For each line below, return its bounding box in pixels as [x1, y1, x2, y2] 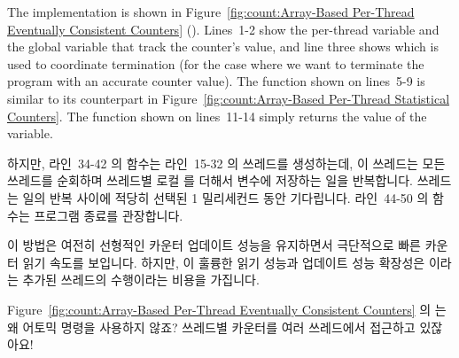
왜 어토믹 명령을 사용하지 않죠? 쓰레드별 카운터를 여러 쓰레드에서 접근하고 [7, 317, 416, 336]
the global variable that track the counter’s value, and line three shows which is [7, 37, 439, 56]
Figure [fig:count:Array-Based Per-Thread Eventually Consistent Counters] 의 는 [7, 300, 447, 318]
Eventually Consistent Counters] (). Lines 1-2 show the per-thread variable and [7, 19, 440, 38]
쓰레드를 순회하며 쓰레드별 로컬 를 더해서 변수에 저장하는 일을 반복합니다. [7, 171, 414, 190]
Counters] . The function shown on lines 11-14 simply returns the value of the [7, 106, 427, 125]
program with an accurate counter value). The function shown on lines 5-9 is [7, 72, 425, 90]
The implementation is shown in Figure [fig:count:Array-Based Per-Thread [7, 3, 415, 20]
